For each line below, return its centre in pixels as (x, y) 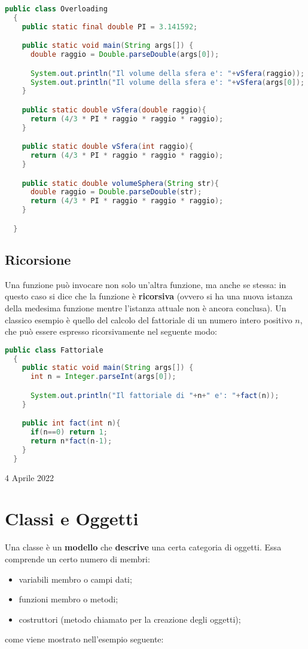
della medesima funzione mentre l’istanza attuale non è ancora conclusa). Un (146, 307)
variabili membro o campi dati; (75, 579)
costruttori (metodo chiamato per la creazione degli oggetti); (130, 619)
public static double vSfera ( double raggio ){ (114, 110)
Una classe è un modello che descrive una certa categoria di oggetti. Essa (143, 547)
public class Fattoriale (54, 350)
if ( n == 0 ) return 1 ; (69, 432)
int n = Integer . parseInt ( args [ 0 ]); (103, 377)
